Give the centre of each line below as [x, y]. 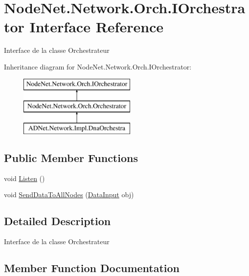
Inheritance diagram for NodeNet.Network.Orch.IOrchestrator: [98, 66]
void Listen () [24, 178]
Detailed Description [57, 221]
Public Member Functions [71, 157]
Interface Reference [97, 27]
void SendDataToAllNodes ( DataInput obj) [69, 195]
